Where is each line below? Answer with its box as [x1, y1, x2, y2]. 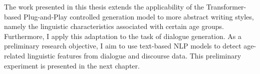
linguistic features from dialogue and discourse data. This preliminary [27, 50, 241, 60]
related [4, 50, 26, 60]
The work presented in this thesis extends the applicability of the [4, 1, 204, 11]
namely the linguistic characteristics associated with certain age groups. [4, 21, 224, 31]
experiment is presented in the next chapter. [4, 60, 140, 70]
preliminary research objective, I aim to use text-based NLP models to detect [4, 40, 241, 51]
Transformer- [206, 1, 246, 11]
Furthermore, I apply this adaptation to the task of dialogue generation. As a [4, 30, 241, 41]
